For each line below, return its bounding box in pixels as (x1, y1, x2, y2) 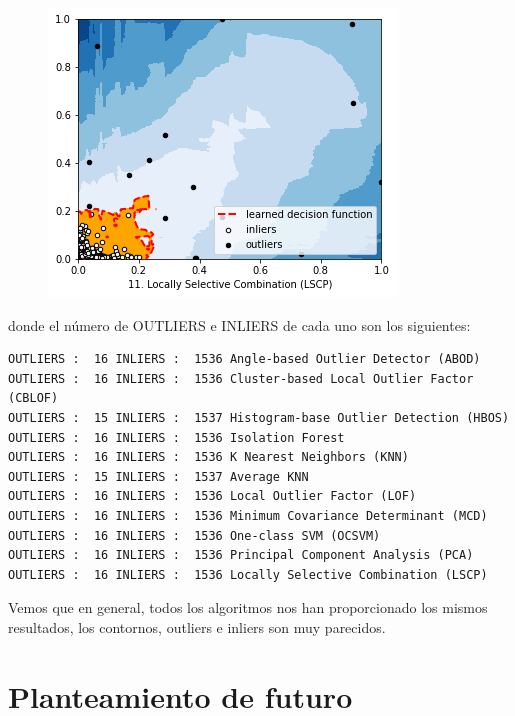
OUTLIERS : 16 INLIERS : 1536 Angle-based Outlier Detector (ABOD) (8, 352, 481, 367)
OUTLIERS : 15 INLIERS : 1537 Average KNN (8, 469, 309, 484)
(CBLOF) (8, 391, 59, 406)
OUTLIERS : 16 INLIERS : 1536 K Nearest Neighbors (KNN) (8, 450, 409, 465)
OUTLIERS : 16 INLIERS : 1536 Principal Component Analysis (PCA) (8, 548, 474, 563)
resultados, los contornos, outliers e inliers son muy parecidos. (8, 616, 386, 637)
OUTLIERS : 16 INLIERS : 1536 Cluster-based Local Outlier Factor (8, 371, 474, 386)
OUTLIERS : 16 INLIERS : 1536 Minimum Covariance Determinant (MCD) (8, 508, 488, 523)
